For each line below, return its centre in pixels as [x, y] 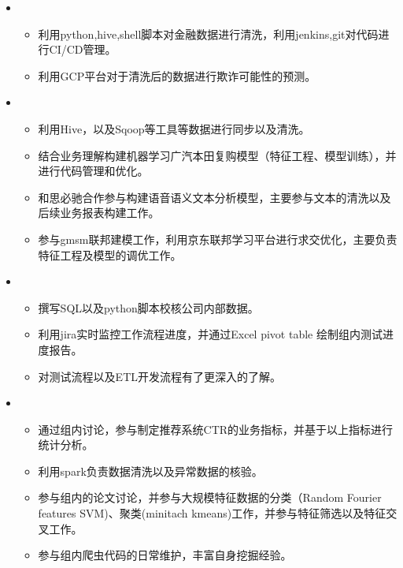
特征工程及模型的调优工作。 [110, 254]
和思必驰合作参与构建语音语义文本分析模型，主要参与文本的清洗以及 [214, 197]
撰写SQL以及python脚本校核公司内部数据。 [148, 307]
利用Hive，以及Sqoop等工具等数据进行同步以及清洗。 [174, 128]
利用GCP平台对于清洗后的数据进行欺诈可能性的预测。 [177, 75]
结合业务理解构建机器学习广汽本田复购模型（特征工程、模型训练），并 [217, 155]
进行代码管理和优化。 [93, 171]
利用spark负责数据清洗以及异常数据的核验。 [150, 471]
